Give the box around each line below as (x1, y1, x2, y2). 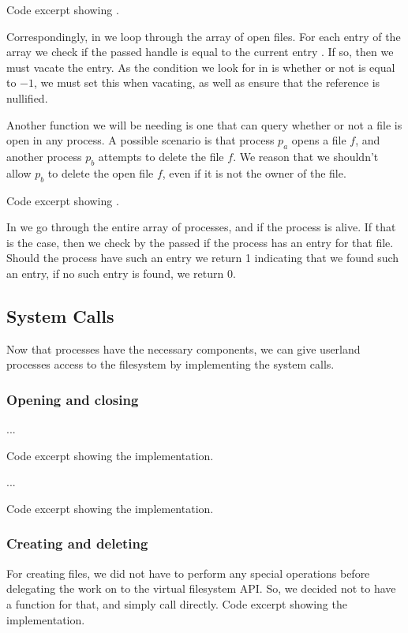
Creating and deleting (6, 534, 148, 553)
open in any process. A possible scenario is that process (6, 132, 275, 148)
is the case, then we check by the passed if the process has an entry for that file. (6, 234, 394, 250)
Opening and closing (6, 389, 139, 409)
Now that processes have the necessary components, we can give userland (6, 340, 361, 357)
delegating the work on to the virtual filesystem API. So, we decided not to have (6, 580, 396, 597)
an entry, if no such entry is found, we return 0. (6, 264, 236, 281)
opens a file (291, 132, 346, 148)
